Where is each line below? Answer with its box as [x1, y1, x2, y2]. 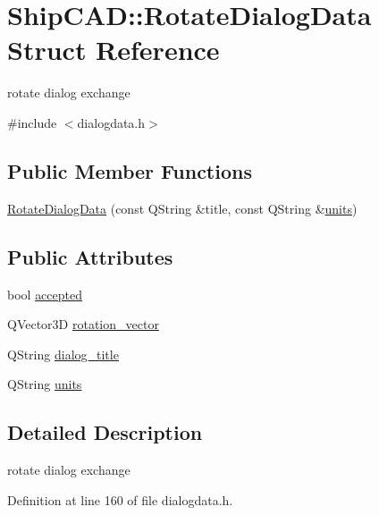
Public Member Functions [7, 156, 252, 184]
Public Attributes [7, 242, 173, 270]
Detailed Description [7, 418, 203, 446]
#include [7, 113, 57, 131]
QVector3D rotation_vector [7, 315, 159, 333]
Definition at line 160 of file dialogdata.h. [7, 490, 233, 509]
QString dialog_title [7, 344, 119, 363]
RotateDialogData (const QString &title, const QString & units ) [7, 198, 358, 217]
